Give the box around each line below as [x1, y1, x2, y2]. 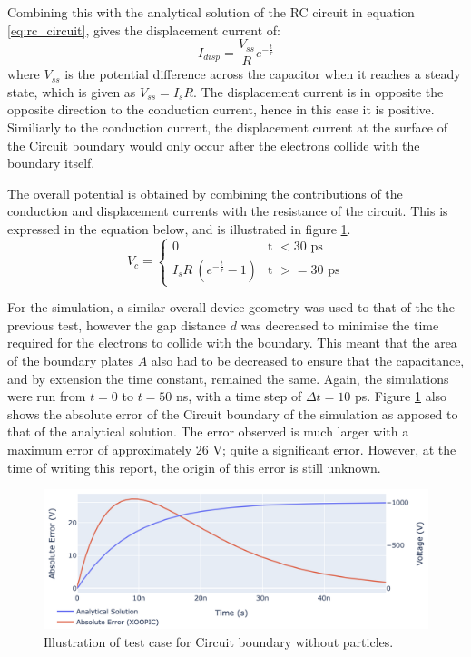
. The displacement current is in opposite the [193, 82, 444, 101]
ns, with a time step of [176, 387, 302, 406]
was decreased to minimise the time [240, 315, 439, 334]
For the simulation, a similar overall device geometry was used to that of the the [7, 298, 455, 317]
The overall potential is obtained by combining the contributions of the [7, 183, 403, 202]
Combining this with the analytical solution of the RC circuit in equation [7, 3, 415, 21]
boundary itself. [7, 153, 95, 172]
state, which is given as [7, 82, 136, 101]
